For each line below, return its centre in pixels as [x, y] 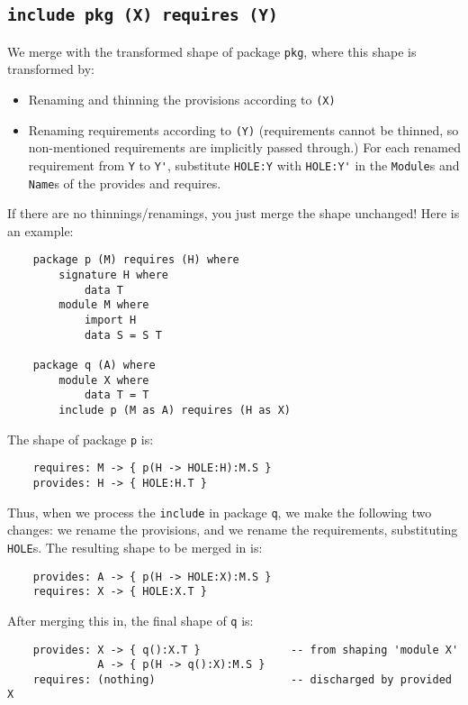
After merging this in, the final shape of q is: [130, 620]
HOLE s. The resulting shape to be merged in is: [135, 547]
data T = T [117, 395]
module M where [104, 305]
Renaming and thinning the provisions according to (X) [182, 100]
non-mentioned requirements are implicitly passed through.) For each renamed [244, 147]
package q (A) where [94, 366]
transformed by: [51, 69]
